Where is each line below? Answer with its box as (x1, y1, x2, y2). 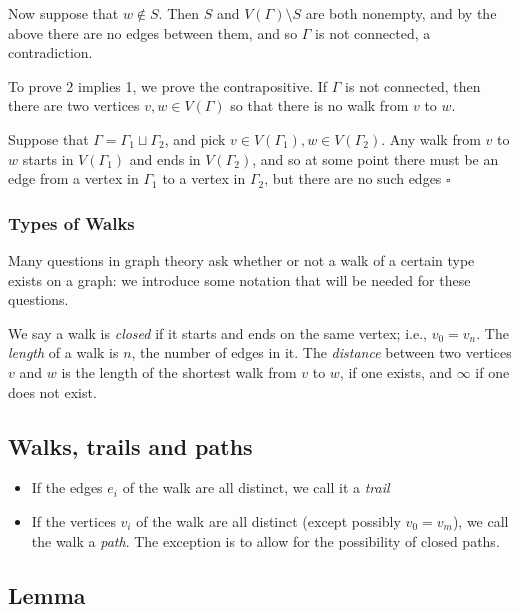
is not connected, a (315, 22, 431, 43)
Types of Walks (8, 210, 135, 235)
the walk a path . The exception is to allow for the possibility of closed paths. (31, 530, 500, 551)
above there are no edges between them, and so (8, 22, 298, 43)
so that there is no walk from (230, 95, 409, 116)
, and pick (164, 128, 226, 149)
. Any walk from (381, 128, 481, 149)
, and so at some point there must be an (252, 148, 499, 169)
